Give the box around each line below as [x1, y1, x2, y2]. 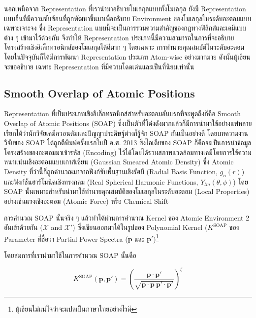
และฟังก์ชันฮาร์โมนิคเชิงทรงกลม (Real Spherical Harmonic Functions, [4, 176, 198, 187]
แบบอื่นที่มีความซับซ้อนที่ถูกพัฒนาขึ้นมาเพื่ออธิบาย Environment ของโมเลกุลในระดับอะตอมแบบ [4, 13, 252, 23]
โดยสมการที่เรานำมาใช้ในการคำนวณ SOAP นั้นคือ [4, 250, 136, 260]
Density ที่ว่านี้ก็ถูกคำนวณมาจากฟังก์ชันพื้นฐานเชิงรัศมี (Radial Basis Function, [4, 166, 218, 176]
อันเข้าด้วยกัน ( [4, 222, 43, 232]
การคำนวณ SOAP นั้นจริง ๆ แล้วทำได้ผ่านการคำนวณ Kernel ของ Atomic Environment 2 [4, 212, 250, 223]
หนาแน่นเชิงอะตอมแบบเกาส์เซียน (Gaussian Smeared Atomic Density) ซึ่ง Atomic [4, 157, 234, 167]
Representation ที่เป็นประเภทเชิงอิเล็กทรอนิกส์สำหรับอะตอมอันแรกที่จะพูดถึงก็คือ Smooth [4, 108, 241, 119]
